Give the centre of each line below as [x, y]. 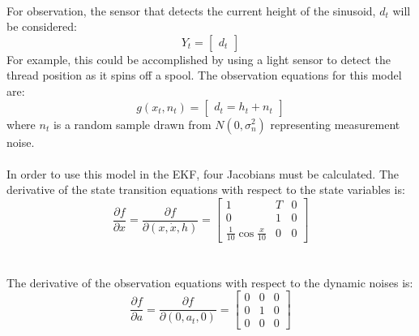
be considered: [42, 26]
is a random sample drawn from [132, 124]
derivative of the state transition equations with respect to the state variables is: [206, 190]
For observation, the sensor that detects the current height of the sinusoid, [191, 10]
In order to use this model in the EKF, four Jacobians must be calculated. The [203, 173]
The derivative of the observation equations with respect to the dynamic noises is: [210, 282]
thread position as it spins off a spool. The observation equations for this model [204, 75]
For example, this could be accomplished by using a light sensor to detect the [199, 59]
